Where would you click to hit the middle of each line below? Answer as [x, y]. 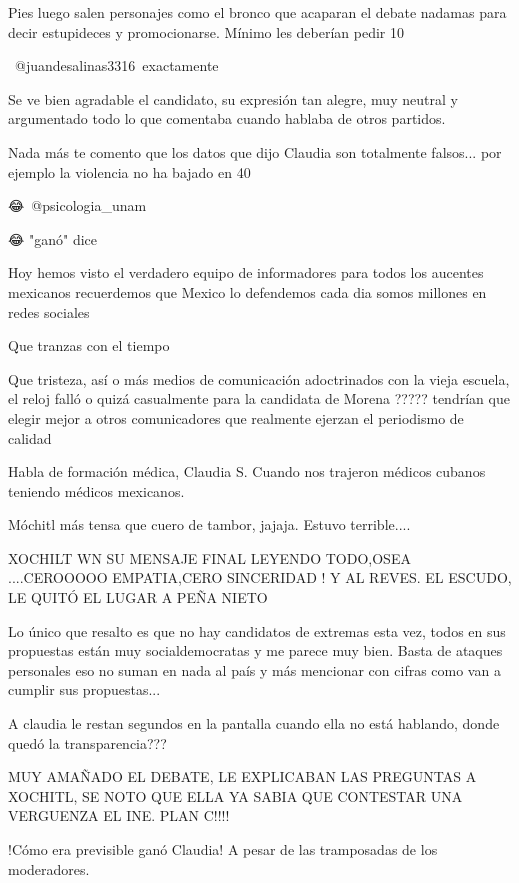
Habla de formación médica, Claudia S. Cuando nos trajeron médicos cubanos [247, 471]
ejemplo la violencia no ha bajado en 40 [129, 171]
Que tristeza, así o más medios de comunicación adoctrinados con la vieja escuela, [259, 378]
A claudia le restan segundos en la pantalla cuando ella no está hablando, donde [254, 723]
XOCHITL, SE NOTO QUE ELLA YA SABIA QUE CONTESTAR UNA [235, 795]
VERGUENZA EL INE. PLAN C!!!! [119, 815]
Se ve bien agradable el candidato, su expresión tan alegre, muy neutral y [233, 98]
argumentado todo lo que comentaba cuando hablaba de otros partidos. [227, 118]
